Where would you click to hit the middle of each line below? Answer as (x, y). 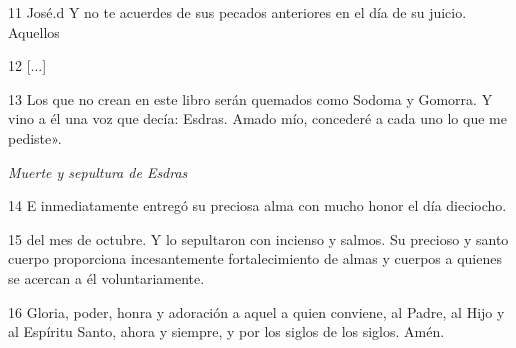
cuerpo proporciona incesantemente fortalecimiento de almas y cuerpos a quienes (255, 258)
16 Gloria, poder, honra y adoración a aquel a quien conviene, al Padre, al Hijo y (256, 311)
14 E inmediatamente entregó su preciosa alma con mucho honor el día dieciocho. (257, 205)
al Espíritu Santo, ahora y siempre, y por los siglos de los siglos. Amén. (226, 331)
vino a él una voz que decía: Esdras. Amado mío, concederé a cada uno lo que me (257, 118)
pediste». (35, 137)
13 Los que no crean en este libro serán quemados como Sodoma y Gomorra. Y (250, 98)
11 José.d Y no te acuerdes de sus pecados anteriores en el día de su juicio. (237, 12)
